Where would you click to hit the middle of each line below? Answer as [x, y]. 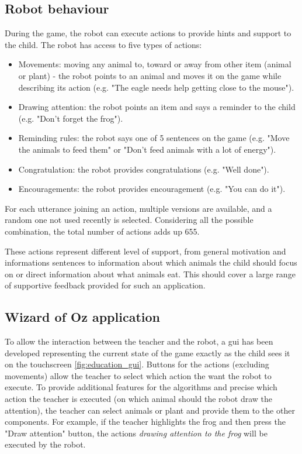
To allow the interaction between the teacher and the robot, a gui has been [139, 341]
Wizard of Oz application [82, 317]
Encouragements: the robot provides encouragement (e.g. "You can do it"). [152, 189]
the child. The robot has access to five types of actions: [103, 44]
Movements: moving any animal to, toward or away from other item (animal [155, 64]
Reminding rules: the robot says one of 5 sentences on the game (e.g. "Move [154, 138]
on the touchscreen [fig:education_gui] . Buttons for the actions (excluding [137, 364]
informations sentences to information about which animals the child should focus [151, 262]
